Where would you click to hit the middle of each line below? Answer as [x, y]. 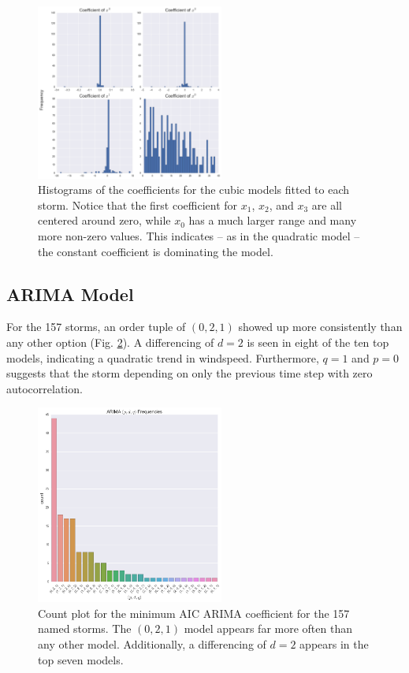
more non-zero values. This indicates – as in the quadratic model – [199, 235]
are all [327, 205]
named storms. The [85, 628]
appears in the [334, 643]
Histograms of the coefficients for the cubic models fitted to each [194, 190]
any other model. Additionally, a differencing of [152, 643]
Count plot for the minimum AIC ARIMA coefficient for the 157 [194, 613]
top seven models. [81, 659]
